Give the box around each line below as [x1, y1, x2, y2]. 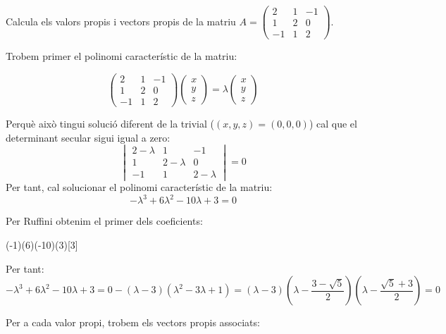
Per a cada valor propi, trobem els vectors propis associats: [6, 315, 260, 330]
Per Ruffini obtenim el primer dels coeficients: [6, 214, 203, 228]
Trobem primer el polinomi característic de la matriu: [6, 49, 237, 63]
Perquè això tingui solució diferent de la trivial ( [6, 116, 214, 130]
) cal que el [309, 116, 357, 130]
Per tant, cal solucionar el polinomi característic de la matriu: [6, 180, 273, 194]
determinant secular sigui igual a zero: [6, 130, 171, 144]
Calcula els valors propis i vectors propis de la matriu [6, 13, 236, 28]
